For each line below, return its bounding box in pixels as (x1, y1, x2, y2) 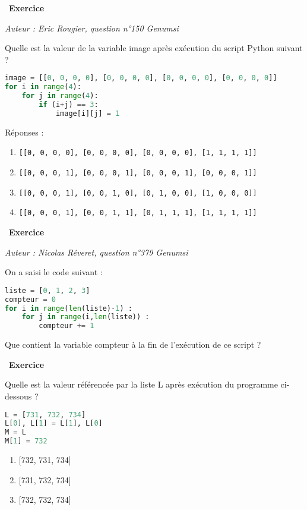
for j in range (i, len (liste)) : (21, 313, 150, 322)
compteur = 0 (5, 295, 56, 304)
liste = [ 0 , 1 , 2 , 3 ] (5, 286, 90, 295)
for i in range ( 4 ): (5, 83, 81, 92)
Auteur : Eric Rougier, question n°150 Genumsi (5, 21, 179, 34)
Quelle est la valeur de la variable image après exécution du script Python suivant (5, 42, 303, 54)
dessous (5, 389, 32, 402)
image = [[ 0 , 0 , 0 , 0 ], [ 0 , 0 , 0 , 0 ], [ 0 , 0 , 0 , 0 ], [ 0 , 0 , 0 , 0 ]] (5, 74, 277, 83)
